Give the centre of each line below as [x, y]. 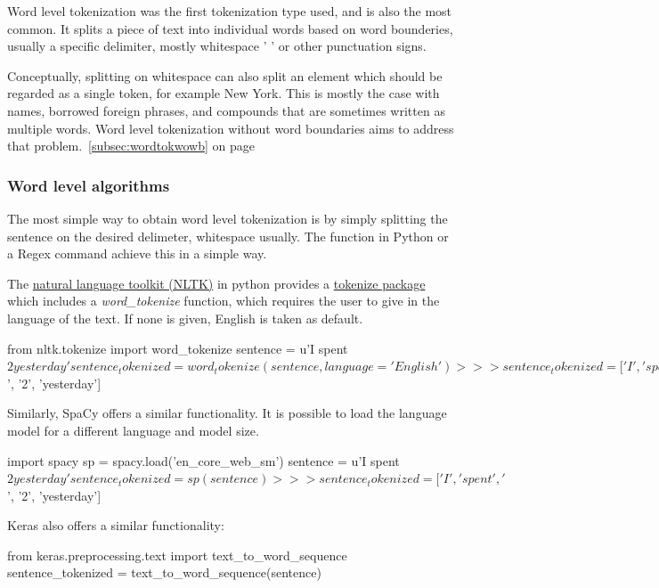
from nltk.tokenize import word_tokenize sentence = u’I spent [178, 348]
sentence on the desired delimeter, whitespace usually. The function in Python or [228, 236]
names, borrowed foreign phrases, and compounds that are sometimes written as [226, 110]
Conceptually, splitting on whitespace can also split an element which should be [225, 75]
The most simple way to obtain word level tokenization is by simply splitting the [228, 218]
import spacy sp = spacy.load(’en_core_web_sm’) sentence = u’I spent [203, 460]
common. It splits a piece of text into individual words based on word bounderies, [230, 28]
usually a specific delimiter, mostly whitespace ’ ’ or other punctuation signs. [217, 46]
